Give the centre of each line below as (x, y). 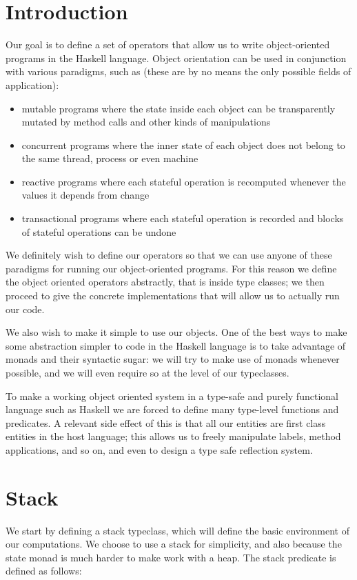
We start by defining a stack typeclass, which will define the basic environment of (177, 530)
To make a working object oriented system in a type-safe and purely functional (172, 396)
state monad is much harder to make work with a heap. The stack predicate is (171, 557)
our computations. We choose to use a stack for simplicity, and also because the (174, 544)
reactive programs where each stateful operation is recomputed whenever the (184, 181)
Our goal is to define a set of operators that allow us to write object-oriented (168, 44)
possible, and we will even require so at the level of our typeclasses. (147, 372)
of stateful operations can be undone (99, 231)
